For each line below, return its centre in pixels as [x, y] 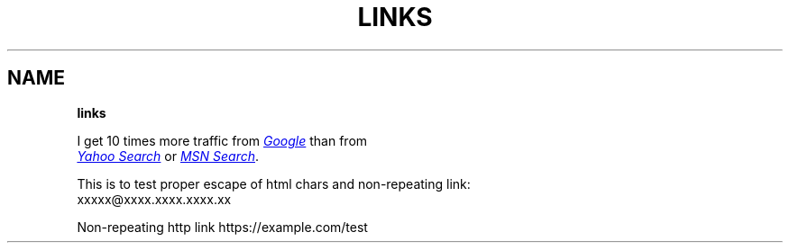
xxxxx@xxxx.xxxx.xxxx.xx [154, 199]
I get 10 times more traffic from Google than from [222, 140]
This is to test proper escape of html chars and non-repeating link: [274, 183]
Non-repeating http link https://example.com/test [222, 227]
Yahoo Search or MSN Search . [168, 156]
